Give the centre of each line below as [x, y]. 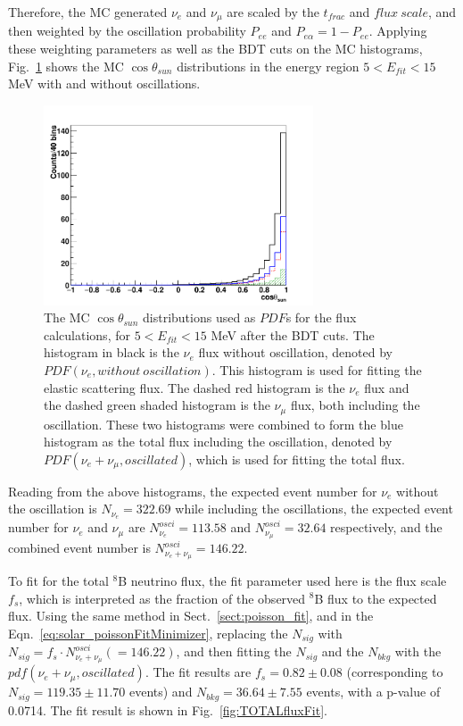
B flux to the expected [376, 598]
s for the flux [321, 317]
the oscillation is [53, 509]
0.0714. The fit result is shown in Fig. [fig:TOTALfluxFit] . [168, 709]
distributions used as [199, 317]
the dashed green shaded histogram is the [157, 405]
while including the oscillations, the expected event [314, 509]
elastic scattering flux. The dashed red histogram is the [194, 387]
